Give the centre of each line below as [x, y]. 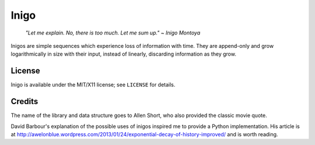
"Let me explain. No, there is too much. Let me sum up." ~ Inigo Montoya [113, 33]
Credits [24, 101]
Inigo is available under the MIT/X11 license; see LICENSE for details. [93, 85]
